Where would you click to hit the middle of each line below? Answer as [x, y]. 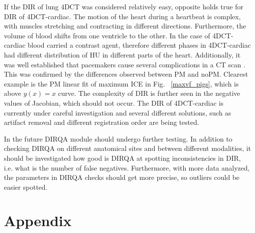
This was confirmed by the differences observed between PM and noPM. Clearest [126, 74]
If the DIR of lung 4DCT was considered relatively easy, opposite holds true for [124, 6]
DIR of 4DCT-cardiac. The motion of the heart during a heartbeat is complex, [122, 16]
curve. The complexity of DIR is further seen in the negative [149, 93]
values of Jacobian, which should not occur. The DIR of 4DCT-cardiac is [114, 102]
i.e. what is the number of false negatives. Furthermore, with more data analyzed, [127, 167]
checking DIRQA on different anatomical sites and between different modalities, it [127, 148]
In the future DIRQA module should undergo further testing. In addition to [118, 138]
